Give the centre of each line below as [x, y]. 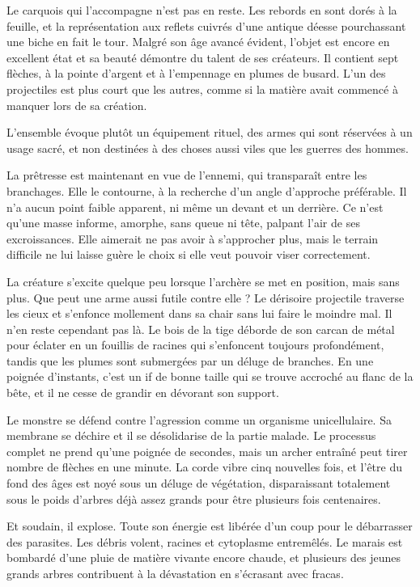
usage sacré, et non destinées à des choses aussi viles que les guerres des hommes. [208, 148]
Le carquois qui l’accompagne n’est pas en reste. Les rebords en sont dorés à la [202, 10]
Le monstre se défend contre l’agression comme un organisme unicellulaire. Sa [199, 419]
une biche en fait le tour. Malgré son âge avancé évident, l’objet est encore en [198, 42]
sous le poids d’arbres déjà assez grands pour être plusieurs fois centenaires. [194, 498]
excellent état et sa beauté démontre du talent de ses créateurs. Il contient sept [203, 57]
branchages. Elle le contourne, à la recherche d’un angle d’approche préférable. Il [207, 190]
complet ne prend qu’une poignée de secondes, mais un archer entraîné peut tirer [207, 451]
